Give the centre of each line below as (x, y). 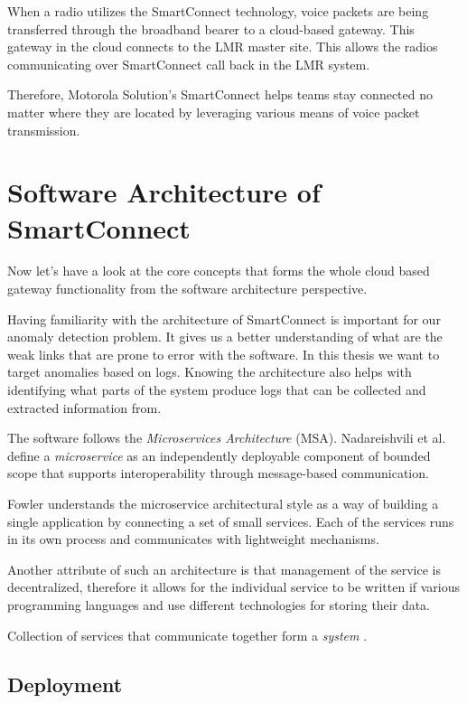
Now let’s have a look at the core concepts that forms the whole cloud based (219, 271)
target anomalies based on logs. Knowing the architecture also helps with (210, 372)
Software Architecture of (164, 192)
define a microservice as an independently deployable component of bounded (219, 455)
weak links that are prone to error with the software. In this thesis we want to (224, 354)
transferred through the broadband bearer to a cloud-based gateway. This (211, 28)
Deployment (65, 684)
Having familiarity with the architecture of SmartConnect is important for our (224, 319)
